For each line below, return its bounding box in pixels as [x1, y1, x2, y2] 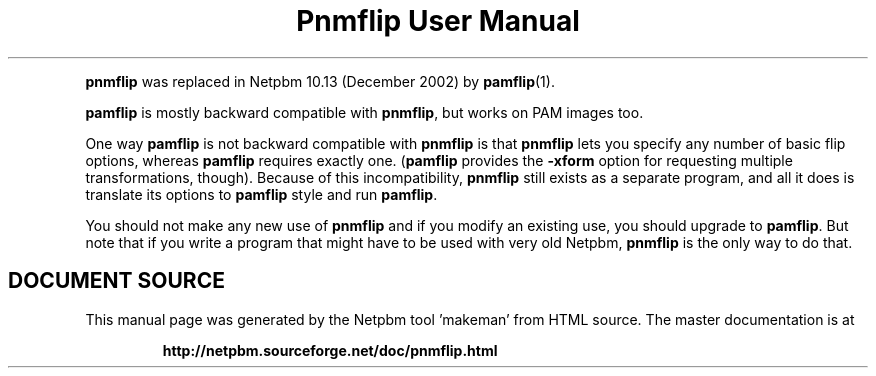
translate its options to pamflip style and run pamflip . [85, 185, 438, 203]
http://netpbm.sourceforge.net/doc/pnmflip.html [162, 341, 498, 359]
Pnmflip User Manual [296, 4, 580, 38]
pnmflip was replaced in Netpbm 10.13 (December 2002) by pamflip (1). [85, 72, 555, 90]
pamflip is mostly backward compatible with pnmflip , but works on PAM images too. [85, 103, 644, 121]
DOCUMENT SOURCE [8, 268, 225, 294]
